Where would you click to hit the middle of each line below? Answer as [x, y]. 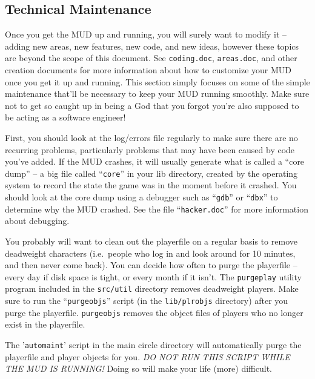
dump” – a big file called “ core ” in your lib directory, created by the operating [151, 173]
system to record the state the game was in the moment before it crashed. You [151, 185]
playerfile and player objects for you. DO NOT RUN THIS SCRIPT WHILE [148, 356]
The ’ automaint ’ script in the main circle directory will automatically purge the [153, 344]
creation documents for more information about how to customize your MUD [148, 70]
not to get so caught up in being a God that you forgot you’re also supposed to [152, 105]
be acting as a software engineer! [65, 117]
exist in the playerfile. [45, 324]
